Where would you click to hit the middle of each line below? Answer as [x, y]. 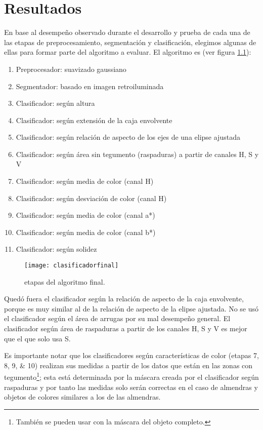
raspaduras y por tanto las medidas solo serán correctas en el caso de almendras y [131, 387]
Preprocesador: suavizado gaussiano [71, 69]
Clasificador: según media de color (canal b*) [86, 232]
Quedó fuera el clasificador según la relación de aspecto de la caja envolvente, [124, 299]
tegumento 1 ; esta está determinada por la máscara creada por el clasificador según [131, 376]
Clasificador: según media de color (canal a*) [85, 215]
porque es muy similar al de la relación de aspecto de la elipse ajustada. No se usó [131, 308]
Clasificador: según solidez [56, 249]
